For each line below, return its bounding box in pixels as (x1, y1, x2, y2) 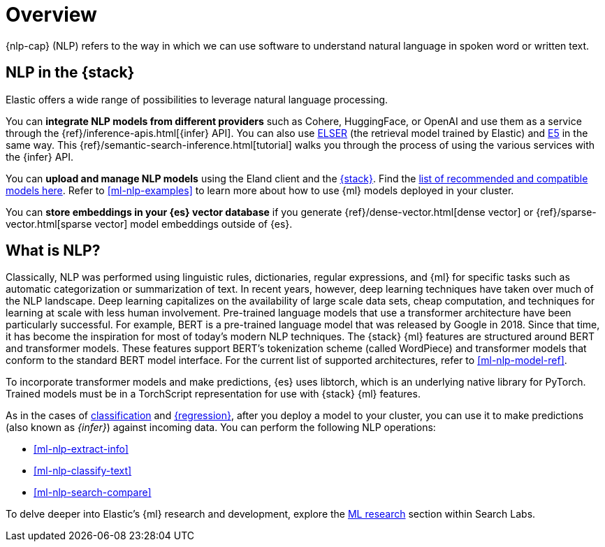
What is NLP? (6, 242, 101, 260)
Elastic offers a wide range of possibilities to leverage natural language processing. (6, 93, 388, 105)
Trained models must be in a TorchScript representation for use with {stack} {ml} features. (6, 388, 421, 400)
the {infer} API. (6, 150, 74, 163)
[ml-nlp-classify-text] (34, 465, 132, 477)
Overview (6, 3, 97, 27)
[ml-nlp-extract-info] (34, 443, 129, 455)
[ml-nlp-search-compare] (34, 486, 152, 499)
